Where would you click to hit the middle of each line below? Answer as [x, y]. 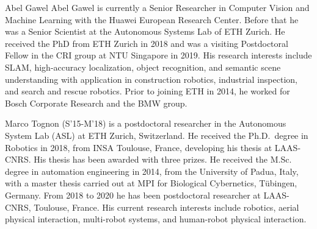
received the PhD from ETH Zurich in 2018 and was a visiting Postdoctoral [147, 43]
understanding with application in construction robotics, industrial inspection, [151, 79]
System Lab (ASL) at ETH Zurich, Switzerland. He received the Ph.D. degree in [157, 135]
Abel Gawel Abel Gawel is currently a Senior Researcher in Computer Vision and [157, 7]
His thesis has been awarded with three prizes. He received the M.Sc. [163, 159]
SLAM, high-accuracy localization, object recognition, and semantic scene [143, 67]
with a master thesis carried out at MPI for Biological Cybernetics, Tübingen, [151, 183]
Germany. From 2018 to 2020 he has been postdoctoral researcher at [133, 195]
